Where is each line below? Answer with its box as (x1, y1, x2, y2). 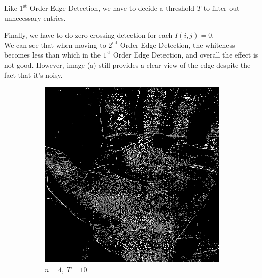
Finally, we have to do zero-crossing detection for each (4, 30, 173, 40)
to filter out (203, 3, 240, 13)
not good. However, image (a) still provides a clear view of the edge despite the (4, 59, 251, 70)
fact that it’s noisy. (4, 69, 63, 80)
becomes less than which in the (4, 49, 101, 60)
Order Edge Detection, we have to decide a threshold (29, 3, 195, 13)
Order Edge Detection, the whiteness (120, 39, 235, 50)
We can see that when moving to (4, 39, 106, 50)
